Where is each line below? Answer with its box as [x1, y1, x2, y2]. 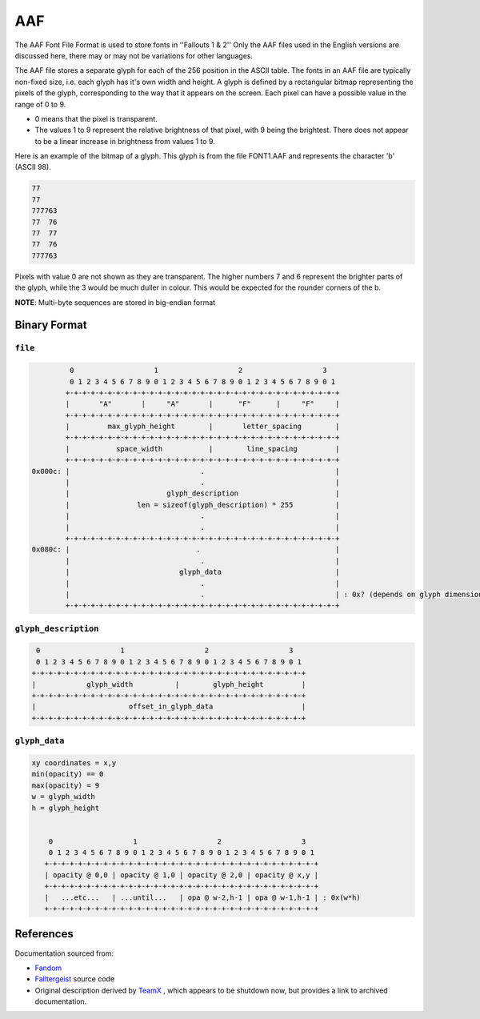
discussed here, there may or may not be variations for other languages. [14, 50, 254, 60]
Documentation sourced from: [14, 949, 114, 958]
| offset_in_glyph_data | [31, 702, 306, 712]
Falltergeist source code [34, 974, 115, 984]
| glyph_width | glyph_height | [31, 680, 306, 688]
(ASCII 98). [14, 162, 51, 172]
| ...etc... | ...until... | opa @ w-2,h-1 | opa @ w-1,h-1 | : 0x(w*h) [44, 893, 362, 902]
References [14, 927, 74, 941]
